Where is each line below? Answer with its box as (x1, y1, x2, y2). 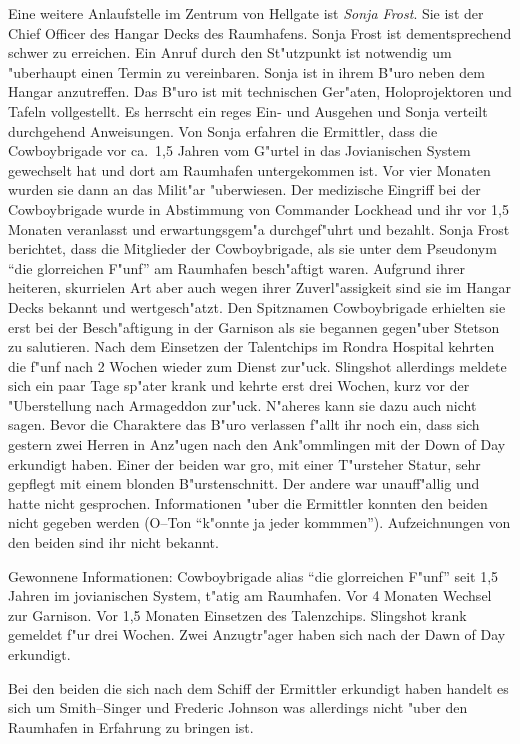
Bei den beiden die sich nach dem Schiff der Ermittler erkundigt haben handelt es (8, 677, 509, 698)
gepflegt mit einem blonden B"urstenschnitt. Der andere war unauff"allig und (8, 473, 480, 494)
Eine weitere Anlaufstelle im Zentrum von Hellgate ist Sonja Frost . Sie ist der (8, 3, 484, 23)
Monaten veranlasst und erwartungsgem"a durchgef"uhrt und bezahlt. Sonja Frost (8, 218, 510, 239)
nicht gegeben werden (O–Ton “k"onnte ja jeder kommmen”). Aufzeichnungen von (8, 512, 511, 533)
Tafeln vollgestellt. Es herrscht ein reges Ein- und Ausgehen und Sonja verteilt (8, 100, 488, 121)
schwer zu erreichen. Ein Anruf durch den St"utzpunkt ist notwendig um (8, 42, 452, 63)
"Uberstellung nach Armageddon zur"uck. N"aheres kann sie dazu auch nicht (8, 394, 477, 415)
